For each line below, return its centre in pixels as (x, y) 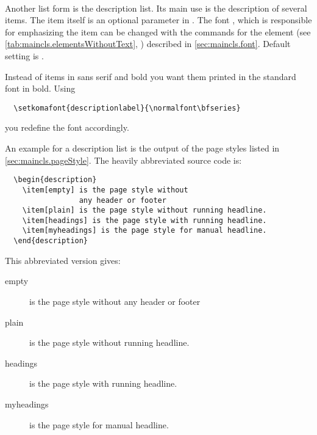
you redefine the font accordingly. (67, 127)
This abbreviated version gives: (63, 260)
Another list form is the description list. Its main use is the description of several (156, 8)
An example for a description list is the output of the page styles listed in (142, 148)
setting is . (24, 55)
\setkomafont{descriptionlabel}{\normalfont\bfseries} (127, 108)
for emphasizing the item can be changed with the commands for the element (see (158, 31)
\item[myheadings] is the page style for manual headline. (144, 231)
